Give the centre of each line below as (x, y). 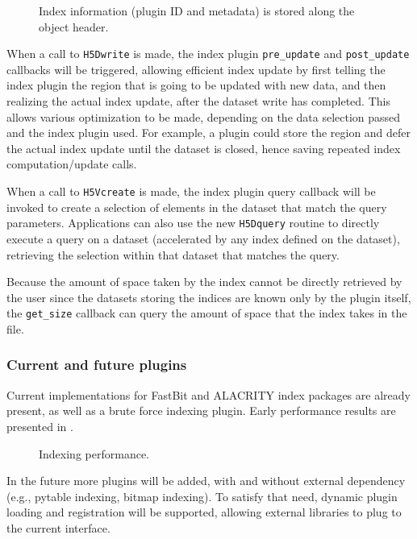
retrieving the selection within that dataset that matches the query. (173, 254)
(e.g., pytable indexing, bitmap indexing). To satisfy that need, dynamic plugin (202, 496)
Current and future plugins (97, 365)
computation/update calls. (72, 164)
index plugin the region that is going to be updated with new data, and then (196, 85)
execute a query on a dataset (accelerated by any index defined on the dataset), (203, 238)
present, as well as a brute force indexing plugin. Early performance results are (201, 410)
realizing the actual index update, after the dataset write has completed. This (198, 101)
